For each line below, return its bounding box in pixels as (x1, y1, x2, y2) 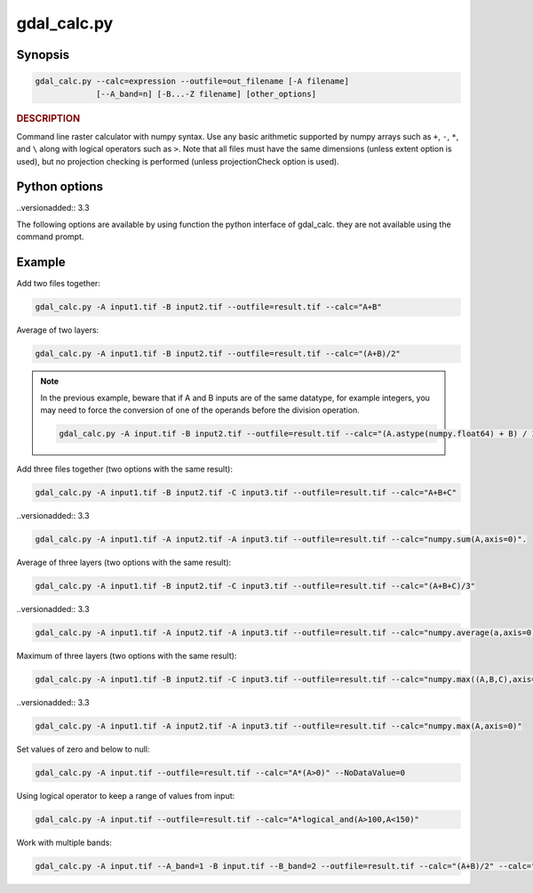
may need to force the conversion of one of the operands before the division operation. (40, 405, 360, 415)
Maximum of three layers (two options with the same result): (16, 650, 237, 661)
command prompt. (16, 231, 84, 242)
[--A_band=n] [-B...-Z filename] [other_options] (96, 89, 317, 99)
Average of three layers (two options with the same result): (16, 557, 232, 567)
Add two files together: (16, 278, 101, 289)
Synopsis (16, 47, 70, 62)
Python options (16, 179, 104, 195)
